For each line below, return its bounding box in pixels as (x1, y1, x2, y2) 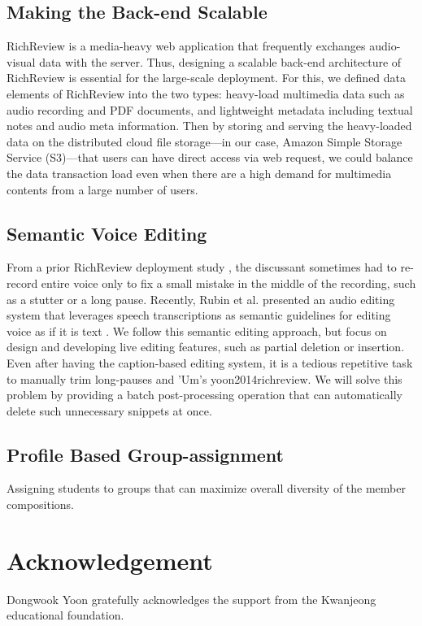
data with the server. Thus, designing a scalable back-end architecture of (39, 53, 402, 70)
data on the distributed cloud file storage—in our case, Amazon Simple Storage (7, 133, 402, 150)
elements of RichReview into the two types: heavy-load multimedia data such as (7, 85, 405, 102)
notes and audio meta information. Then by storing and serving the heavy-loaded (7, 117, 412, 134)
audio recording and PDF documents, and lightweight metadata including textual (7, 101, 413, 118)
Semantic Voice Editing (7, 220, 207, 246)
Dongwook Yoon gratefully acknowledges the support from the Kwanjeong (7, 590, 376, 607)
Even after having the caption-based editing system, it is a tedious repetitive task (7, 354, 413, 371)
